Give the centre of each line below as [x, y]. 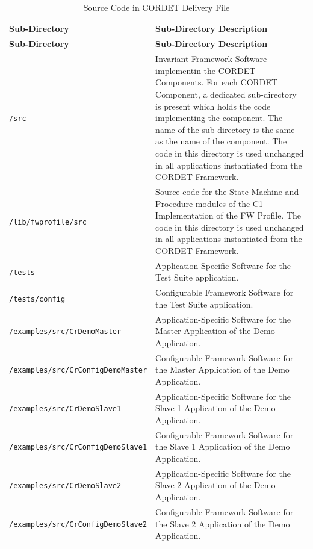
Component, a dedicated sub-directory [226, 94]
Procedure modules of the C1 [209, 203]
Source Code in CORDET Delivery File [156, 7]
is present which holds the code [213, 106]
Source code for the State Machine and [227, 192]
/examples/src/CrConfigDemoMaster [78, 371]
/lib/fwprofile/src [48, 222]
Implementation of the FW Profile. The [228, 215]
